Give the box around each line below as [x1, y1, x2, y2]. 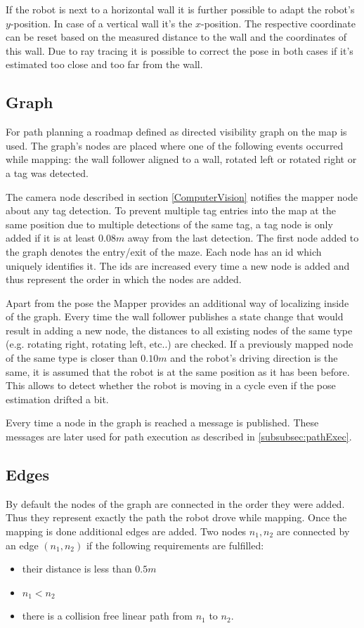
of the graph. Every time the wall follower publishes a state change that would [6, 309, 344, 324]
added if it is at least [6, 230, 96, 245]
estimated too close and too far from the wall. [6, 57, 203, 72]
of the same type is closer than [6, 351, 138, 365]
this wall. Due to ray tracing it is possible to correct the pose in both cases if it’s [6, 43, 353, 58]
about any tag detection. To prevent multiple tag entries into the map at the [6, 203, 336, 218]
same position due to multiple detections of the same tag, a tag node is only [6, 216, 333, 231]
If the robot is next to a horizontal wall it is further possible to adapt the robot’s [6, 2, 355, 16]
